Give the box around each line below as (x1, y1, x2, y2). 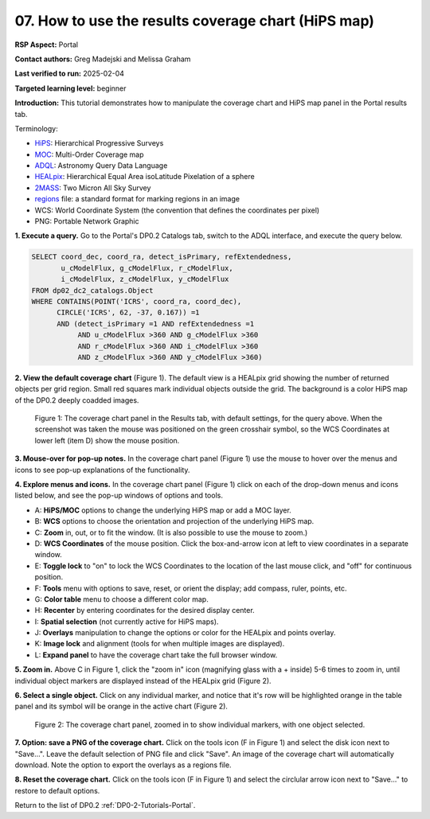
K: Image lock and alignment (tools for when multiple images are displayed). (34, 639, 285, 649)
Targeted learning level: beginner (14, 84, 127, 93)
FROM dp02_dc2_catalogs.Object (31, 286, 154, 294)
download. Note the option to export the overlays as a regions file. (14, 760, 232, 770)
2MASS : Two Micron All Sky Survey (34, 183, 151, 193)
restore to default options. (14, 786, 100, 795)
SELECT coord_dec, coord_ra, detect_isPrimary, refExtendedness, (31, 252, 292, 262)
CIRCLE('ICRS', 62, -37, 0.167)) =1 (57, 308, 200, 318)
